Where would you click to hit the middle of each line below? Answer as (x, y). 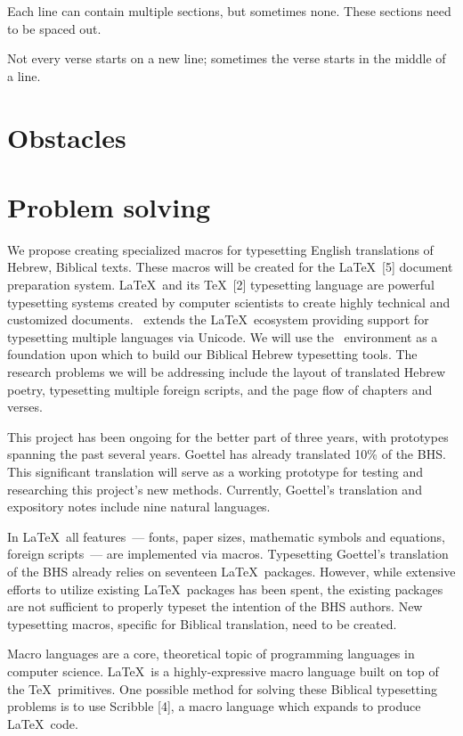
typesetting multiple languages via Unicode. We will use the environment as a (223, 336)
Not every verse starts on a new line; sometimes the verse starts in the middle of (227, 58)
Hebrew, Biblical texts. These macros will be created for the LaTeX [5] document (230, 267)
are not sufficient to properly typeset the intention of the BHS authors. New (215, 606)
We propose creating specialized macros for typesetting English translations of (220, 249)
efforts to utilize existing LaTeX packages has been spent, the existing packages (225, 589)
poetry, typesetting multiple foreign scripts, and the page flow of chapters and (220, 389)
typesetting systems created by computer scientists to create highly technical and (229, 302)
